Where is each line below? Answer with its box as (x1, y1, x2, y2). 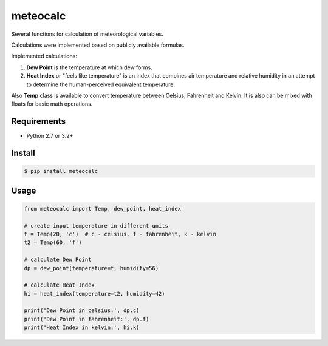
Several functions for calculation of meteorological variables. (11, 30, 163, 38)
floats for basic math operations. (11, 100, 93, 107)
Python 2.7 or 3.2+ (26, 132, 73, 140)
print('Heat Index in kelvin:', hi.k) (24, 324, 140, 331)
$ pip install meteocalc (24, 168, 98, 175)
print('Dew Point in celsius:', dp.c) (24, 307, 140, 314)
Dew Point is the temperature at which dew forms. (26, 64, 152, 71)
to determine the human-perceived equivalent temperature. (26, 81, 176, 88)
